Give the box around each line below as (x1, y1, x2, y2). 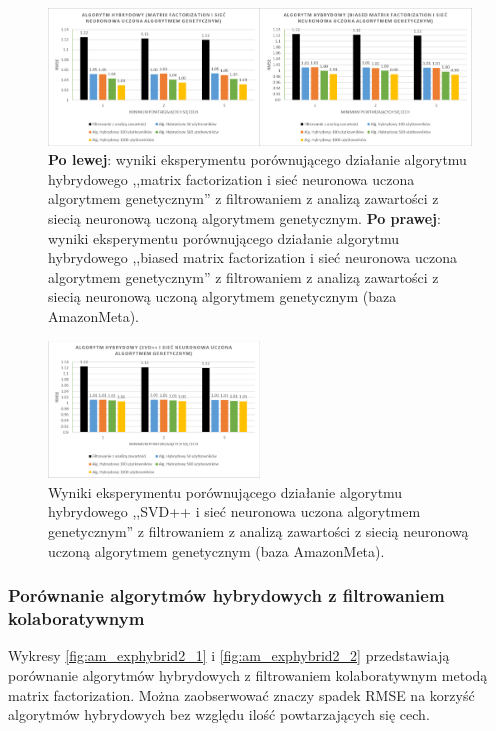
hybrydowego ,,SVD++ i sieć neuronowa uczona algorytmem (48, 501, 421, 522)
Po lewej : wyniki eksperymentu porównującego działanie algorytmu (48, 149, 467, 170)
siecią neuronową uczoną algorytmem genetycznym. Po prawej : (48, 207, 441, 228)
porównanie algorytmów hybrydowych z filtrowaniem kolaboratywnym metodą (8, 664, 488, 685)
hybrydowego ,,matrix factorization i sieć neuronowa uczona (48, 168, 415, 189)
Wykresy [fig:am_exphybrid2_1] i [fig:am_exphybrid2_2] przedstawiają (8, 645, 450, 666)
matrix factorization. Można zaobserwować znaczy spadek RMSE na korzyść (8, 684, 475, 705)
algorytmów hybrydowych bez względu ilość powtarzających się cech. (8, 704, 430, 725)
